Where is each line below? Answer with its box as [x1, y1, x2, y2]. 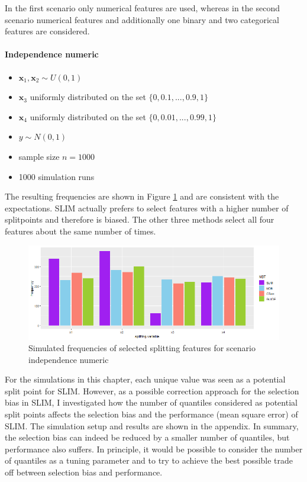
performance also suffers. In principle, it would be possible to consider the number [5, 442, 303, 455]
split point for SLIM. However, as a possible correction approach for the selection [5, 384, 299, 397]
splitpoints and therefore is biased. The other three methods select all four [5, 213, 274, 226]
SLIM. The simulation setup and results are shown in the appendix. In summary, [5, 419, 299, 432]
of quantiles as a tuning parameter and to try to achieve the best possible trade [5, 454, 293, 467]
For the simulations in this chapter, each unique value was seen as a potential [5, 373, 286, 385]
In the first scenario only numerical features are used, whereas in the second [5, 2, 280, 14]
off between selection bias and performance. [5, 466, 163, 478]
